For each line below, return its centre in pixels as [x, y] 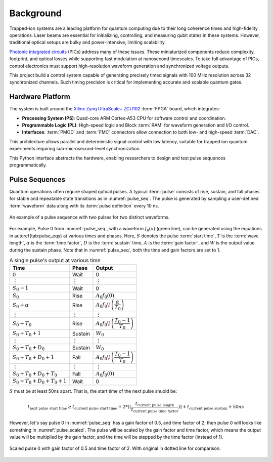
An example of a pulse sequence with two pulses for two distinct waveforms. [89, 217]
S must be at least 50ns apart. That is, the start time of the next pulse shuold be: [93, 391]
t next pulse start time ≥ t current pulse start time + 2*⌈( [79, 407]
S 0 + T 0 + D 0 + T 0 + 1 [39, 382]
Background [35, 13]
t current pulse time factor [155, 410]
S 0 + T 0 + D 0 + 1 [33, 358]
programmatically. [28, 165]
